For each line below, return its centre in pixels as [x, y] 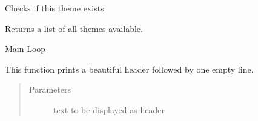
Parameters [50, 89]
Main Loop [25, 49]
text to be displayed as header [109, 109]
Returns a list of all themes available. [74, 28]
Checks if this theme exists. [56, 8]
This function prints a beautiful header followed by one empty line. [129, 69]
